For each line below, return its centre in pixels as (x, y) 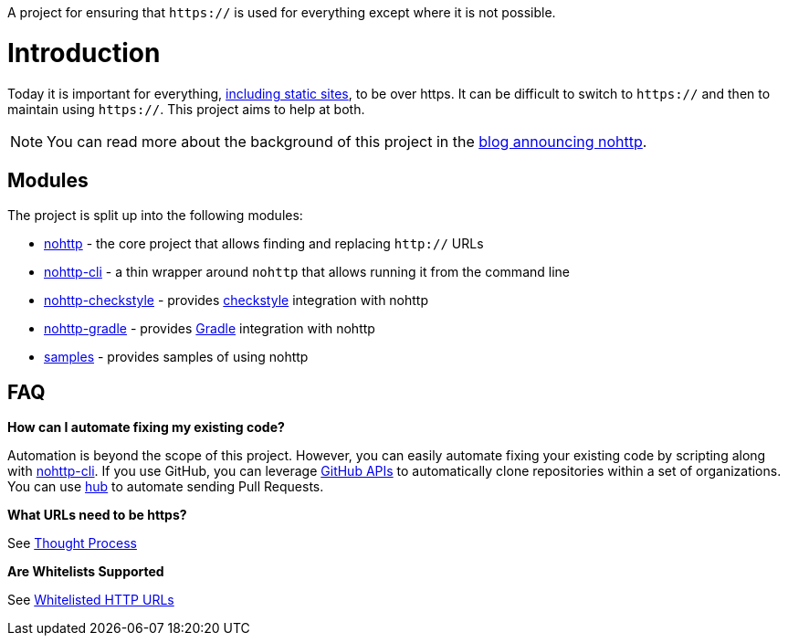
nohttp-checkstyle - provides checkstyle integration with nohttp (236, 300)
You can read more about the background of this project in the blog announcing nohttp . (347, 141)
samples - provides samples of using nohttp (176, 357)
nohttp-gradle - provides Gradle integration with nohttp (210, 329)
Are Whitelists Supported (86, 572)
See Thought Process (72, 543)
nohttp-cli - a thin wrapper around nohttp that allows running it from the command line (307, 272)
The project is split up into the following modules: (155, 216)
